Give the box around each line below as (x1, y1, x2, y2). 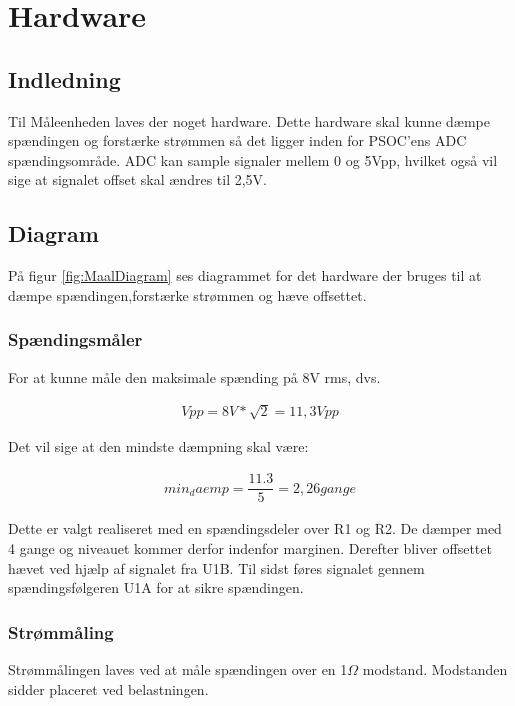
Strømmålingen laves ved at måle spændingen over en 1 (8, 659, 348, 680)
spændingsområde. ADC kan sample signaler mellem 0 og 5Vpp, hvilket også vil (8, 149, 498, 170)
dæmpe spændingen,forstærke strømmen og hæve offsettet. (8, 284, 367, 305)
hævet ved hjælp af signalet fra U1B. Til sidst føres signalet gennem (8, 557, 425, 578)
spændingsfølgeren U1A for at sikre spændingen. (8, 577, 304, 598)
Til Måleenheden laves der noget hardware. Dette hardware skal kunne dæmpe (8, 110, 490, 131)
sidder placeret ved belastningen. (8, 678, 209, 699)
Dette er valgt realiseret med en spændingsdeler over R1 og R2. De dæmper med (8, 518, 502, 539)
